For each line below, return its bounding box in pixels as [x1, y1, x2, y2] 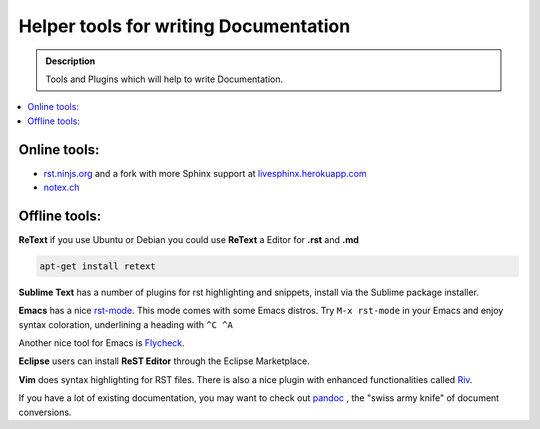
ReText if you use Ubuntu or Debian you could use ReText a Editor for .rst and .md [18, 233, 360, 245]
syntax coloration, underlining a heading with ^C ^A [18, 318, 234, 330]
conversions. [18, 406, 72, 418]
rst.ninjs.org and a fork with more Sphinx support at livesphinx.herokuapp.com [43, 167, 367, 179]
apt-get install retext [39, 260, 157, 272]
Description [45, 55, 96, 67]
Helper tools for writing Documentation [18, 15, 351, 37]
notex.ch [43, 181, 80, 194]
